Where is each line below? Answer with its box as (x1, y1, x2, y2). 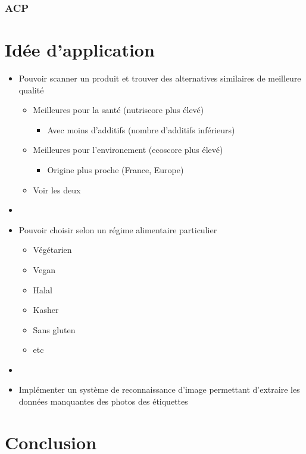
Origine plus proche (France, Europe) (47, 163, 184, 176)
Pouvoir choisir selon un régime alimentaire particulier (18, 223, 217, 236)
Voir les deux (33, 183, 81, 196)
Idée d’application (5, 37, 155, 62)
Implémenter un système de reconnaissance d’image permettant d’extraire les (18, 383, 300, 396)
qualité (18, 83, 44, 96)
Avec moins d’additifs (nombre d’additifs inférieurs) (47, 123, 235, 136)
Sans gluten (33, 323, 76, 336)
